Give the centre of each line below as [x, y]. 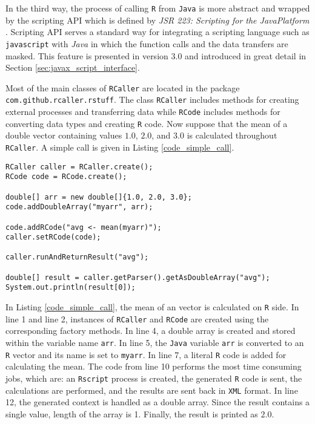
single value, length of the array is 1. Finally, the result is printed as [132, 413]
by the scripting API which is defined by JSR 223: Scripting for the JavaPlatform [157, 20]
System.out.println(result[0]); [71, 288]
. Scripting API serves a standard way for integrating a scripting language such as [157, 32]
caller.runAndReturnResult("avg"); [77, 257]
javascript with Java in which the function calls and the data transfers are [147, 43]
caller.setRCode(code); [53, 237]
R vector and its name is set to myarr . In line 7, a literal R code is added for [146, 354]
